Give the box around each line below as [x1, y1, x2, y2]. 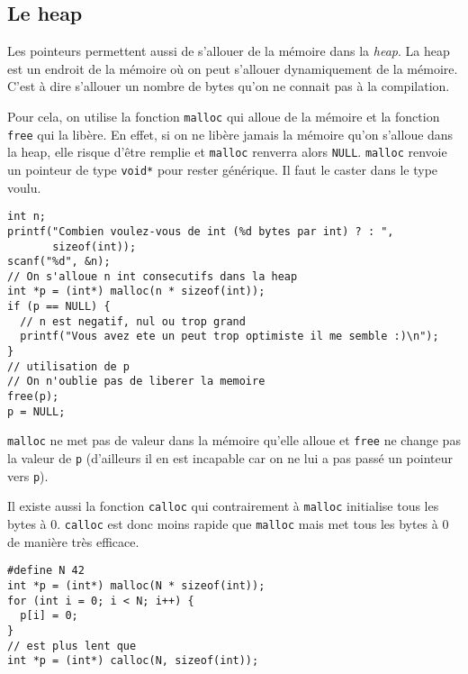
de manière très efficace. [7, 532, 139, 551]
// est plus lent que [7, 639, 137, 652]
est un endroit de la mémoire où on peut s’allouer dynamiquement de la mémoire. [7, 59, 458, 77]
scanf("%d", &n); [7, 255, 111, 269]
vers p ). [7, 466, 49, 485]
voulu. [7, 178, 41, 196]
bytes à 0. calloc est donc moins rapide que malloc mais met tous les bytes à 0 [7, 515, 449, 533]
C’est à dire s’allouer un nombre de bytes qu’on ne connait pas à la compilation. [7, 77, 450, 96]
